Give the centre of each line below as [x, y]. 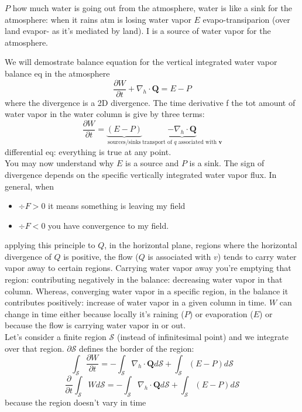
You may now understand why [59, 163]
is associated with [179, 256]
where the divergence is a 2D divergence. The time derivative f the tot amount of [150, 102]
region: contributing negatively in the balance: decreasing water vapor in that [144, 279]
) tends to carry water [257, 256]
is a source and [152, 163]
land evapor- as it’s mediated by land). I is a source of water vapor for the [138, 31]
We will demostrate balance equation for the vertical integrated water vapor [141, 62]
